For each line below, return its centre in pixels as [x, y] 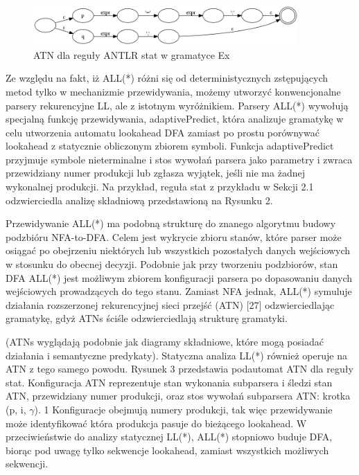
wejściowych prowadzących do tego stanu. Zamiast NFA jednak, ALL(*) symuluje [179, 291]
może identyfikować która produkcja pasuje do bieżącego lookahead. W [156, 423]
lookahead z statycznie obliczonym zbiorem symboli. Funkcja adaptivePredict [170, 146]
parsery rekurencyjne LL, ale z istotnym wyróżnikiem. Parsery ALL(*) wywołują [177, 105]
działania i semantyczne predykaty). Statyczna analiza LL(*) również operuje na [176, 355]
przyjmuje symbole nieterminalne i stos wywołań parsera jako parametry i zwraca [179, 159]
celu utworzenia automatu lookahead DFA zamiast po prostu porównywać [163, 132]
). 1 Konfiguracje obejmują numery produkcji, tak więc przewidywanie [183, 409]
